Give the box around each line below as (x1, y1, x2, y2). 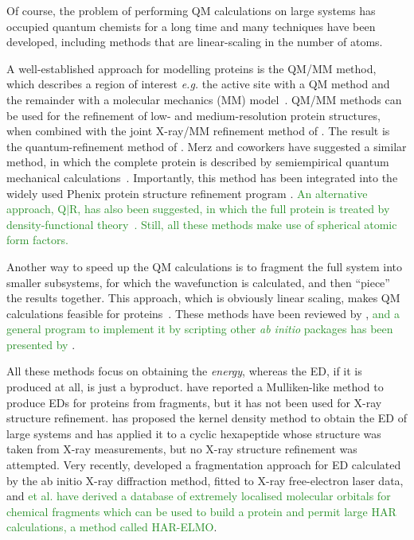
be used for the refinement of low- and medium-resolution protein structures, (6, 107, 381, 123)
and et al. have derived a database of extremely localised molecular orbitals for (6, 488, 391, 504)
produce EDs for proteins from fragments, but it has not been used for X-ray (6, 394, 382, 410)
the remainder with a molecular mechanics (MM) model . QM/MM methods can (6, 91, 402, 107)
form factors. (6, 231, 68, 248)
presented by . (6, 336, 76, 352)
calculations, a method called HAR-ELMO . (6, 519, 217, 535)
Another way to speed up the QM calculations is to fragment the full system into (6, 258, 403, 274)
